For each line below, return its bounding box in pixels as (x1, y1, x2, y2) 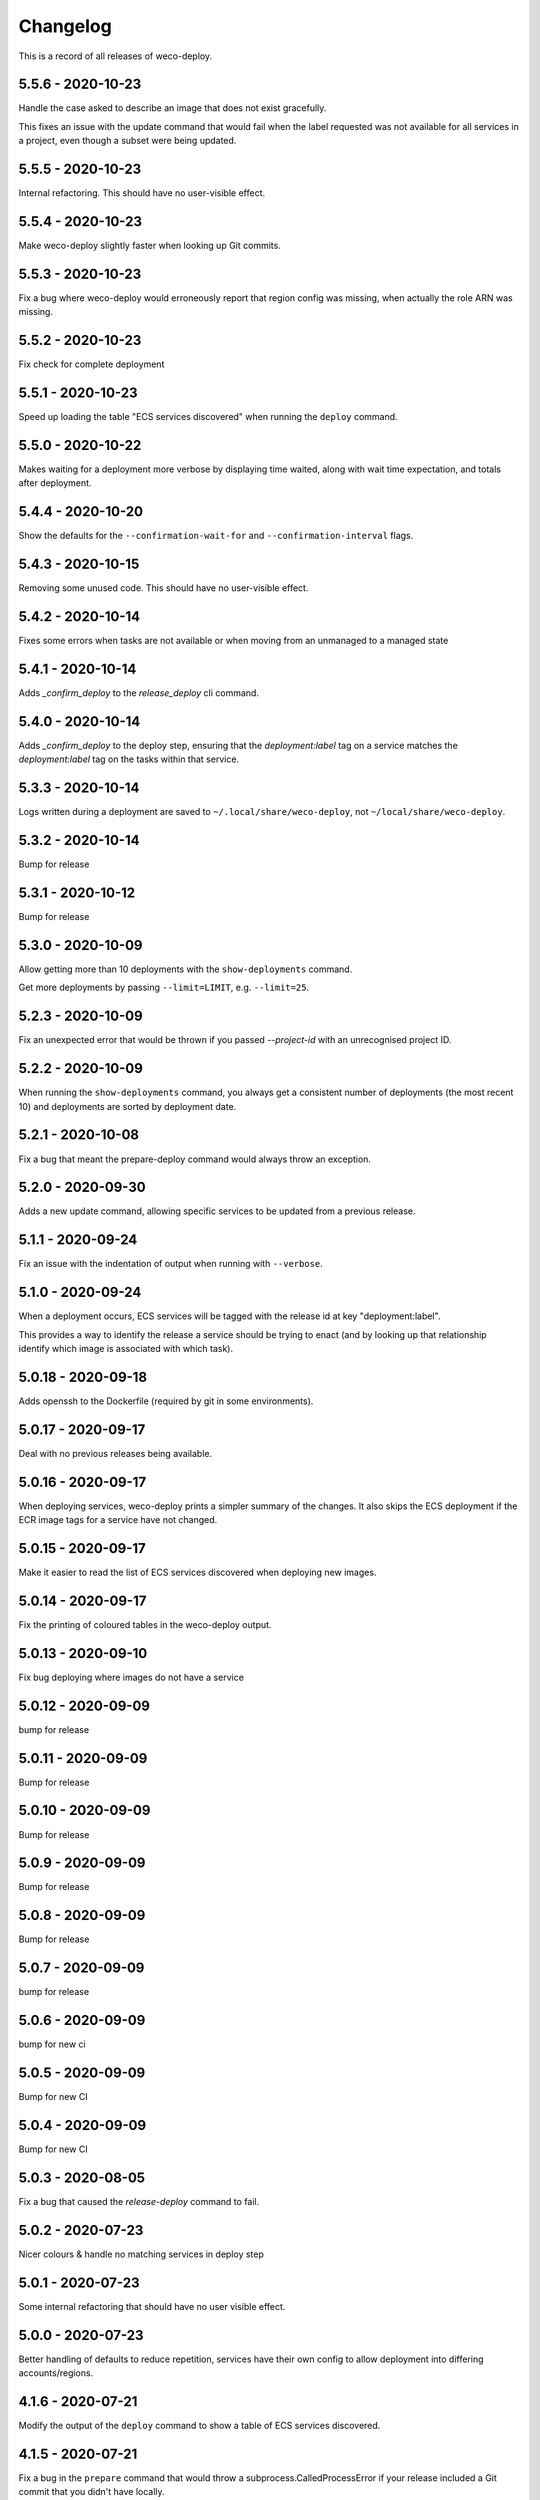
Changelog (18, 15, 112, 37)
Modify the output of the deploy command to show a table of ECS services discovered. (18, 2419, 381, 2431)
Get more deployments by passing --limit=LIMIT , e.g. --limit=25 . (18, 981, 310, 994)
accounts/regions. (18, 2367, 94, 2379)
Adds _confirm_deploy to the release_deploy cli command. (18, 687, 260, 699)
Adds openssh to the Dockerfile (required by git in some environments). (18, 1395, 314, 1407)
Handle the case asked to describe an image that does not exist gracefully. (18, 102, 327, 114)
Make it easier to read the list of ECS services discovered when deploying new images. (18, 1566, 377, 1579)
